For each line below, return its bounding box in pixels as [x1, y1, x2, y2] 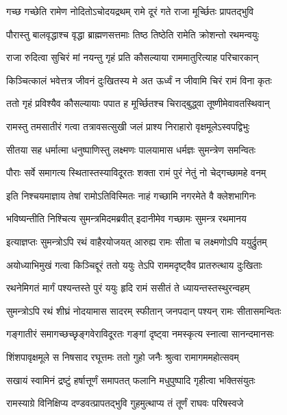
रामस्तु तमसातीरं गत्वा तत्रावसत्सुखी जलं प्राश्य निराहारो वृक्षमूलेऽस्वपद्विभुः [6, 119, 250, 133]
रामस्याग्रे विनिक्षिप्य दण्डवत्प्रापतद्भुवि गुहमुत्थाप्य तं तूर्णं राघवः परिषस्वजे [6, 396, 244, 410]
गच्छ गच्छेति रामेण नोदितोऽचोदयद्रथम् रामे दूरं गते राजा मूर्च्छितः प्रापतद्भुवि [6, 4, 254, 18]
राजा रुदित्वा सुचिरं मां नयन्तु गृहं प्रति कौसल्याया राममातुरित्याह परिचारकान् [6, 50, 259, 64]
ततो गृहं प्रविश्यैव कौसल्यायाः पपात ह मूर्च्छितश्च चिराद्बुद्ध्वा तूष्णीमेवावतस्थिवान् [6, 96, 270, 110]
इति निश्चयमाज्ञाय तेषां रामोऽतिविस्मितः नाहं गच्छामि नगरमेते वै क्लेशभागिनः [6, 188, 256, 202]
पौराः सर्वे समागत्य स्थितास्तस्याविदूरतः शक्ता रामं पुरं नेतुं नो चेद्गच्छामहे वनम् [6, 165, 266, 180]
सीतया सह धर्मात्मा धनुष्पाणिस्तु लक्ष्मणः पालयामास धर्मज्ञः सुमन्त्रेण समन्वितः [6, 142, 256, 156]
